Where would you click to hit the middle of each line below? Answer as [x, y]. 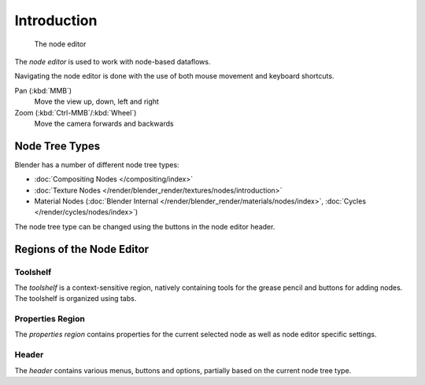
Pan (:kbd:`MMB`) [43, 90]
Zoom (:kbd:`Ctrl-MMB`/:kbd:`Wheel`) [76, 112]
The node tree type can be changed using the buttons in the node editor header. [145, 226]
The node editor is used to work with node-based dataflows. [113, 61]
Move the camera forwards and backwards [104, 123]
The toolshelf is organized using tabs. [76, 299]
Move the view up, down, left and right [96, 101]
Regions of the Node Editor [82, 249]
